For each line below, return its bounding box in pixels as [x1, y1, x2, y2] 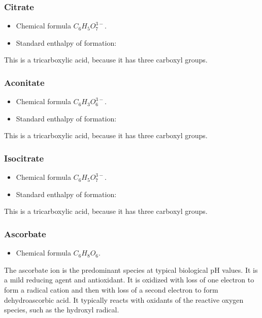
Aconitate [4, 76, 45, 88]
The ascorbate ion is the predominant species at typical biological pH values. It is [4, 264, 258, 275]
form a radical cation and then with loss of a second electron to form [4, 284, 218, 295]
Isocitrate [4, 151, 44, 164]
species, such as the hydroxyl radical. [4, 304, 119, 315]
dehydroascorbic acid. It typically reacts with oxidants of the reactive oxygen [4, 294, 244, 305]
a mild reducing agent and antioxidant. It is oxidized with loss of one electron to [4, 274, 254, 285]
